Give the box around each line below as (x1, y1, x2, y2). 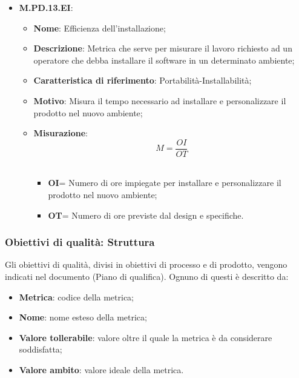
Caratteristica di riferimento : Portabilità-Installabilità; (33, 74, 252, 87)
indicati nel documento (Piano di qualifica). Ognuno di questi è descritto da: (5, 270, 289, 282)
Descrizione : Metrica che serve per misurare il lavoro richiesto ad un (33, 42, 292, 55)
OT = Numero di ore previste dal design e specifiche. (48, 208, 244, 221)
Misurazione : (33, 127, 88, 139)
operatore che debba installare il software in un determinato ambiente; (33, 53, 295, 66)
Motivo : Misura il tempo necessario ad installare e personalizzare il (33, 94, 286, 107)
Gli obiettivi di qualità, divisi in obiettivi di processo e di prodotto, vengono (5, 258, 287, 271)
